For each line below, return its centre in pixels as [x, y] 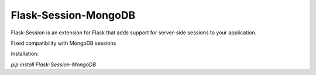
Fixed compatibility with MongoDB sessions [63, 43]
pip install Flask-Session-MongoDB [54, 65]
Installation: [25, 54]
